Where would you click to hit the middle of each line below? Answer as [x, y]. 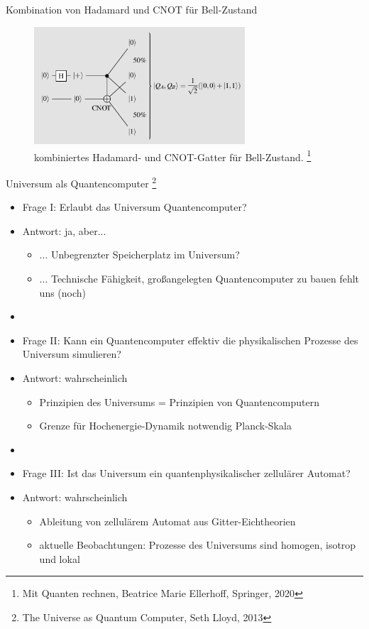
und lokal [60, 558]
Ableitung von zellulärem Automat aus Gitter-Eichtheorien [167, 521]
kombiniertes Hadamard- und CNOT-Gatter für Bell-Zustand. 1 [173, 155]
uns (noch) [63, 292]
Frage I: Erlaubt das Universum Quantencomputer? [134, 207]
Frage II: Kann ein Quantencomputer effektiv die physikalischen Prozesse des [190, 340]
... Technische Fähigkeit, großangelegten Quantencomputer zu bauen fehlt [199, 279]
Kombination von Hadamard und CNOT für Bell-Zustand [132, 9]
